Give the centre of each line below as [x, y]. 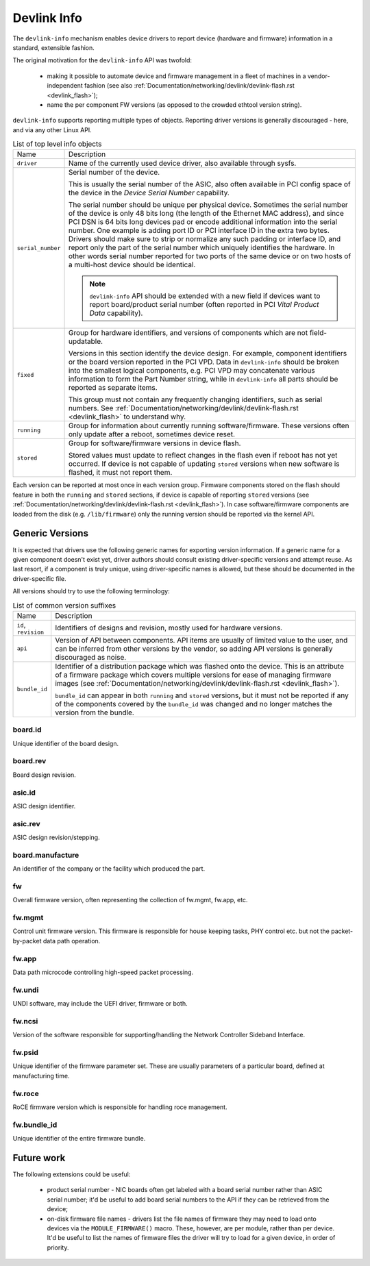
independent [65, 86]
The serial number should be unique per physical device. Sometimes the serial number [208, 205]
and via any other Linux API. [52, 129]
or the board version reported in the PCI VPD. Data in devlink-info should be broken [203, 362]
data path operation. [72, 941]
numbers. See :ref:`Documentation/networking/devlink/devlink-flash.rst [183, 408]
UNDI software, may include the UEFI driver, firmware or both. [100, 1004]
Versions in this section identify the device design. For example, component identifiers [208, 353]
